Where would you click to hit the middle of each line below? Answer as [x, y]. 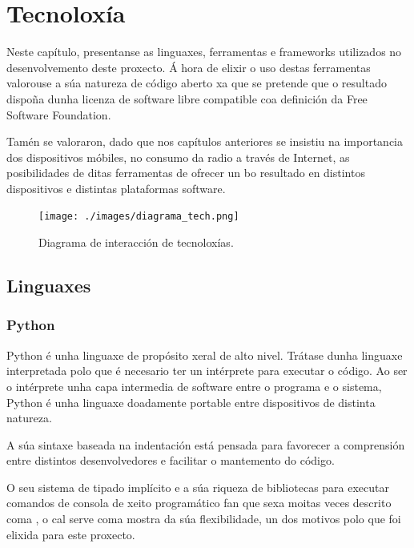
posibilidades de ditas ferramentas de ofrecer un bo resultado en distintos [186, 173]
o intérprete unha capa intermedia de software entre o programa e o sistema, [194, 386]
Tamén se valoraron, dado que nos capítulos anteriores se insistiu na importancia [205, 141]
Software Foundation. [59, 114]
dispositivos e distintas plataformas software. [116, 188]
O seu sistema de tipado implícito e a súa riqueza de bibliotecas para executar [198, 487]
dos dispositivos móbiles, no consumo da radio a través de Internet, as [178, 157]
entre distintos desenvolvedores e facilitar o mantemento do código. [171, 460]
